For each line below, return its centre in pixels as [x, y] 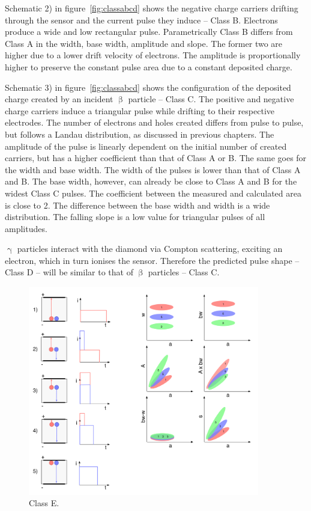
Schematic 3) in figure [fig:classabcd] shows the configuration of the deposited [148, 87]
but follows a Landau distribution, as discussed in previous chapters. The [140, 134]
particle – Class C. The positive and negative [211, 99]
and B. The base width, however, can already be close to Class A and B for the [151, 181]
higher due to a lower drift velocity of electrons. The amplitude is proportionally [153, 55]
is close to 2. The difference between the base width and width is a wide [137, 205]
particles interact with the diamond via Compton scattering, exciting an [150, 249]
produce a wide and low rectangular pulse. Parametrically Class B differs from [149, 32]
